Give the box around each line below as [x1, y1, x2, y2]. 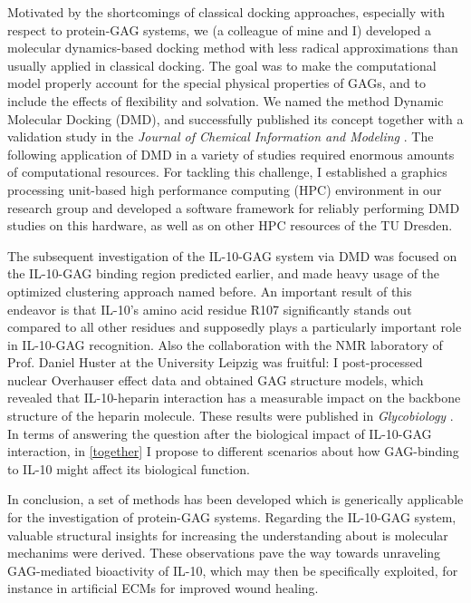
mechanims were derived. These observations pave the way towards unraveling [7, 543, 441, 562]
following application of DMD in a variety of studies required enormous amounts [7, 144, 455, 163]
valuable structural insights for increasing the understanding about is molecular [7, 525, 448, 544]
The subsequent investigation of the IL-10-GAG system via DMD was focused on [7, 246, 457, 265]
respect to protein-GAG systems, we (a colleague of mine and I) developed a [7, 20, 431, 39]
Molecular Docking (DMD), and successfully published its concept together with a [7, 109, 464, 128]
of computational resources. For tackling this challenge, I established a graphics [7, 162, 447, 181]
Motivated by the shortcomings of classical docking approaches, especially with [7, 3, 446, 21]
